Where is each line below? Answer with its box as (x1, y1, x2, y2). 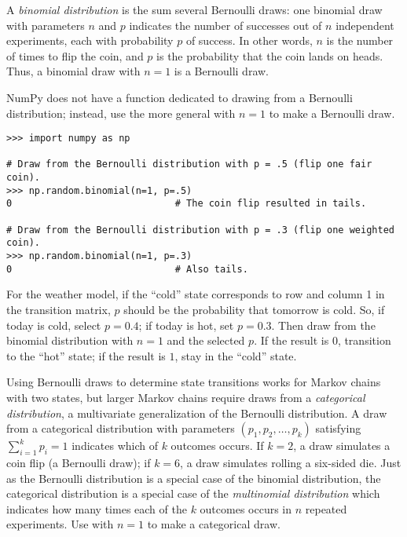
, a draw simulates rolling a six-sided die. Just (180, 454, 401, 470)
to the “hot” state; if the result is (6, 347, 166, 363)
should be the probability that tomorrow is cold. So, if (123, 301, 385, 317)
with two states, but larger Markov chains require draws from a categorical (6, 389, 365, 405)
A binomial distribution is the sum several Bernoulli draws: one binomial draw (6, 2, 383, 17)
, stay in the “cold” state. (174, 347, 297, 363)
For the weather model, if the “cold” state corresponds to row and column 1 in (6, 286, 385, 302)
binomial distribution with (6, 332, 134, 349)
